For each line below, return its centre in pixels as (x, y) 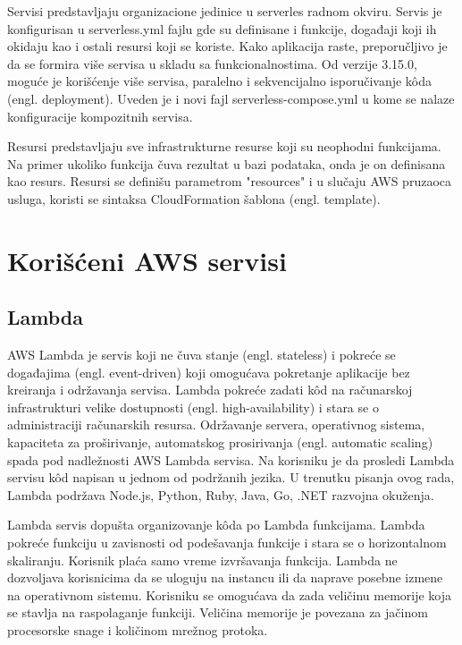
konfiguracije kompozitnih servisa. (100, 116)
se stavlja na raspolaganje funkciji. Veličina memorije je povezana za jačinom (218, 612)
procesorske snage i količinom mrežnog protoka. (138, 630)
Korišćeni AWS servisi (147, 260)
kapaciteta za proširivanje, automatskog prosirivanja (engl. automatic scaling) (220, 442)
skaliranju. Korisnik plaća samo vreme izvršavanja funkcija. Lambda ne (202, 560)
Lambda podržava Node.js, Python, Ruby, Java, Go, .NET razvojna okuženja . (221, 494)
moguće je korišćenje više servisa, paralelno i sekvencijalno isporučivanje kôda (220, 81)
